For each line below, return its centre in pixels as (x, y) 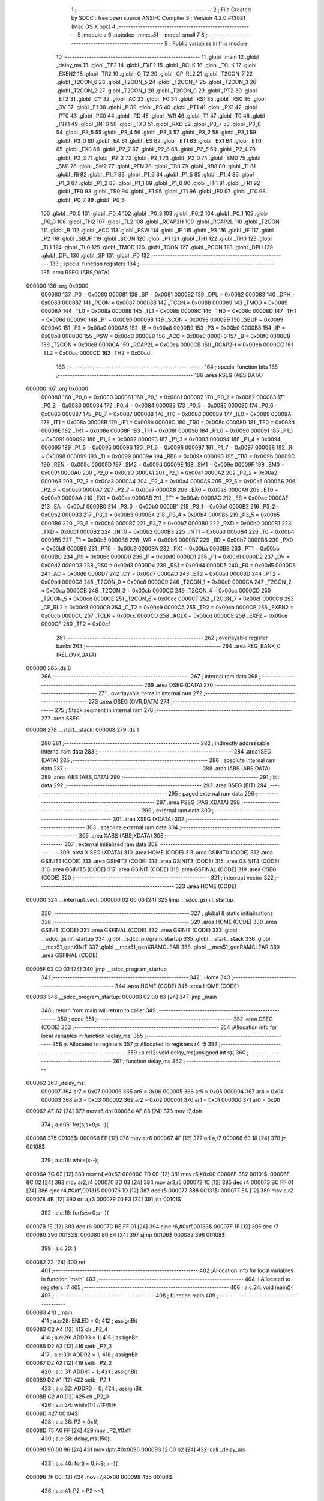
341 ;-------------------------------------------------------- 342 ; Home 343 (136, 977)
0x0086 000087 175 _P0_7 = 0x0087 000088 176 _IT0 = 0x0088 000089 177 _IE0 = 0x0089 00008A (166, 414)
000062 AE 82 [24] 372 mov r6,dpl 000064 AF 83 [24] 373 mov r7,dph (114, 1111)
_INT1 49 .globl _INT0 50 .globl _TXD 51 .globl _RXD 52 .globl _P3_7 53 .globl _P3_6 (158, 124)
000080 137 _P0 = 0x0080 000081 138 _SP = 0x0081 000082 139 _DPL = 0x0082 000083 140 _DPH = (168, 294)
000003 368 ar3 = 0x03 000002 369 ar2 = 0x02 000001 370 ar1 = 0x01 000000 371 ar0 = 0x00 (160, 1100)
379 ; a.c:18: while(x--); (70, 1160)
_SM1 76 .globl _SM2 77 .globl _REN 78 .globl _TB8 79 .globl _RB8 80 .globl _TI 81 (156, 166)
